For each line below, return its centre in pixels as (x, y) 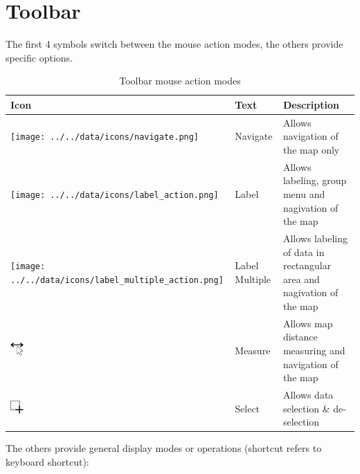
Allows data (308, 395)
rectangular (307, 265)
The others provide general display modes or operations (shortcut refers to (164, 448)
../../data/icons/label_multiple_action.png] (117, 280)
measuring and (314, 350)
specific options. (39, 57)
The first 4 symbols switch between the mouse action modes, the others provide (174, 44)
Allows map (308, 323)
